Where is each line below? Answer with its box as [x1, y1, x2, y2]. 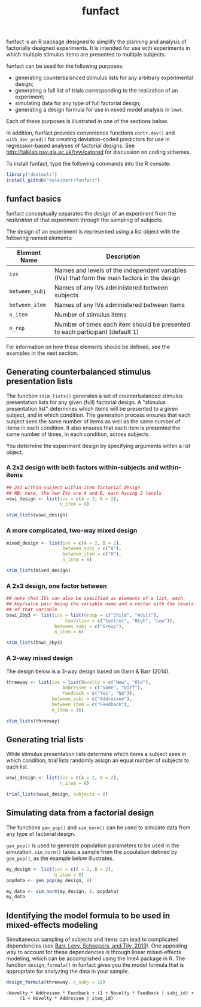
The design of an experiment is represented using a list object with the [6, 228, 181, 235]
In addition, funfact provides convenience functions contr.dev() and [6, 129, 175, 136]
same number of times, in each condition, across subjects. [6, 431, 151, 438]
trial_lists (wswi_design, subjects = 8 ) [6, 791, 109, 797]
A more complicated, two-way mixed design [6, 527, 138, 535]
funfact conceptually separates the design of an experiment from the [6, 210, 176, 217]
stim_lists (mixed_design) [6, 567, 71, 574]
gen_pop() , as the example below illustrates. [6, 854, 114, 862]
